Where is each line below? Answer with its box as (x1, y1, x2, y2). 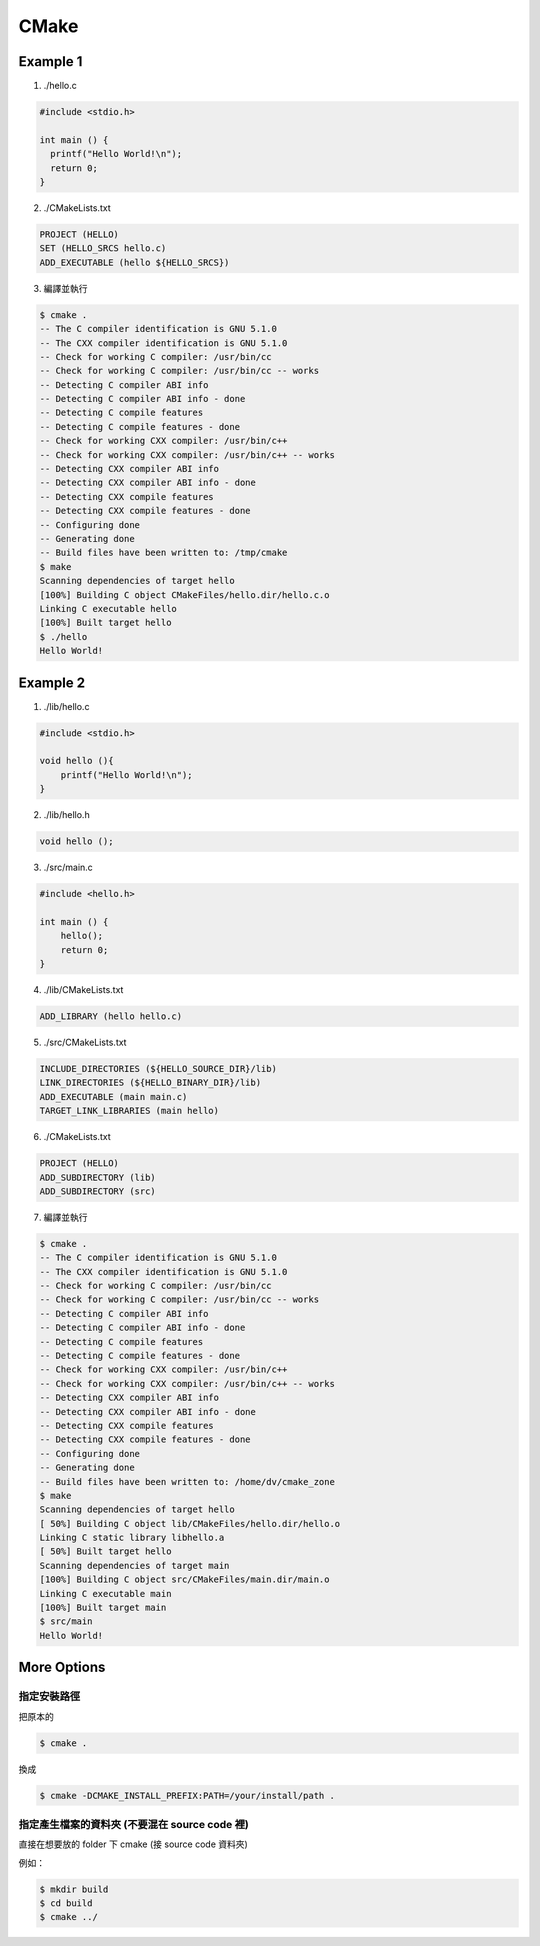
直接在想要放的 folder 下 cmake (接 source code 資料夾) (18, 1838, 249, 1850)
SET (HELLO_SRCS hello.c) (39, 243, 167, 254)
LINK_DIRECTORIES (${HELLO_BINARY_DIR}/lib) (39, 1077, 262, 1089)
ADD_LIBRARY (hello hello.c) (39, 1011, 183, 1022)
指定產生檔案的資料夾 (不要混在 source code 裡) (18, 1817, 249, 1831)
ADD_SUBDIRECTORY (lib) (39, 1171, 157, 1183)
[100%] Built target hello (39, 617, 172, 629)
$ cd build (39, 1898, 93, 1909)
